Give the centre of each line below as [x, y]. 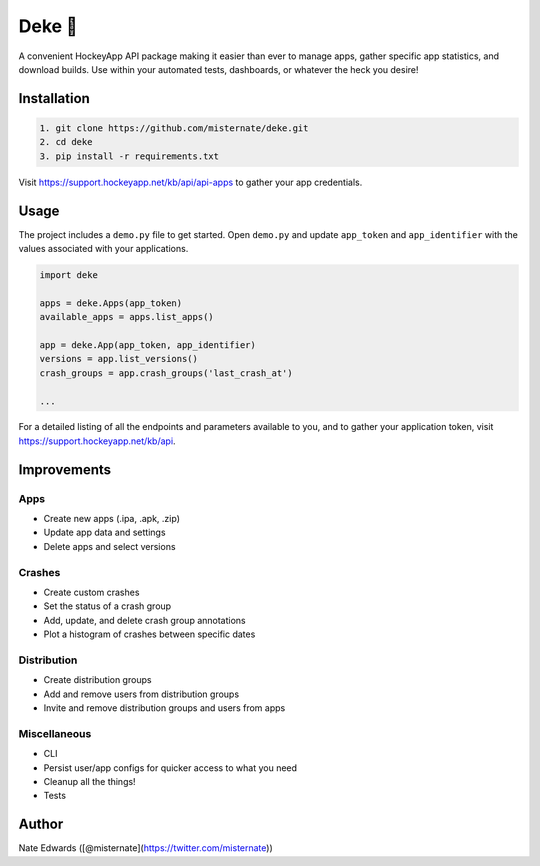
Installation [54, 98]
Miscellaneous [55, 733]
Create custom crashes [91, 592]
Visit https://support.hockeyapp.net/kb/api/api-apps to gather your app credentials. [190, 182]
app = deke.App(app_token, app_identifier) [148, 344]
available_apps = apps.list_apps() [126, 317]
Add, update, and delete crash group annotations [144, 620]
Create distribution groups [97, 680]
